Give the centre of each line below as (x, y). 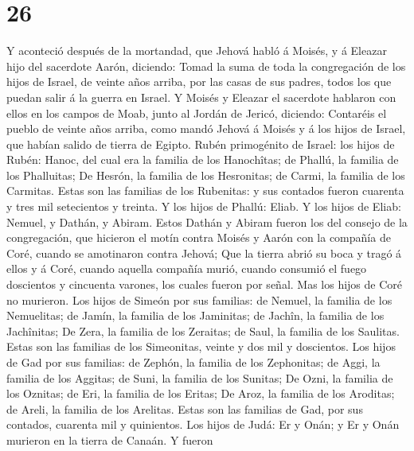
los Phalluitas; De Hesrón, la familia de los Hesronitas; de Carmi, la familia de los (206, 175)
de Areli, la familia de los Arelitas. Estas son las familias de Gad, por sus (185, 408)
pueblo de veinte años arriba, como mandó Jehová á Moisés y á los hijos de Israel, (206, 128)
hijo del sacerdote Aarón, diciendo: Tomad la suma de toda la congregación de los (206, 66)
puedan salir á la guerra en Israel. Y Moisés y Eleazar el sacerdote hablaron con (201, 97)
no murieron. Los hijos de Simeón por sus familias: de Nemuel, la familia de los (199, 299)
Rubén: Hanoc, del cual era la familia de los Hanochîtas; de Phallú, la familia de (203, 159)
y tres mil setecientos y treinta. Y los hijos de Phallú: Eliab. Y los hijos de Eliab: (204, 206)
